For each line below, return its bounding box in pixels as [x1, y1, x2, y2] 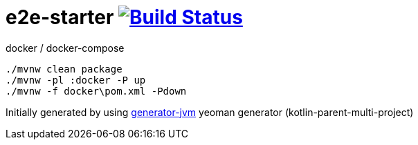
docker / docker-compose [6, 41, 125, 54]
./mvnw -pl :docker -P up [6, 74, 146, 86]
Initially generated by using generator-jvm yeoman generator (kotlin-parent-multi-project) [6, 106, 414, 118]
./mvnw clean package [6, 63, 122, 75]
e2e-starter [6, 6, 114, 29]
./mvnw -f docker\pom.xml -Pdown [6, 85, 187, 97]
